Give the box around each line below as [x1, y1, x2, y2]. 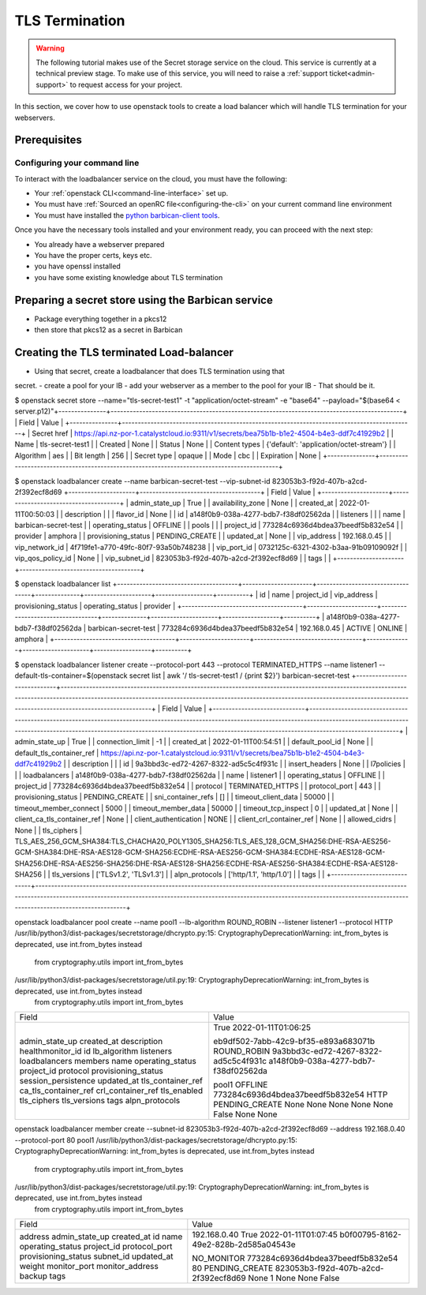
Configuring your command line [14, 158, 140, 169]
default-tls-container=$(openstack [14, 671, 128, 680]
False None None [213, 1109, 278, 1120]
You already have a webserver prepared [34, 239, 165, 249]
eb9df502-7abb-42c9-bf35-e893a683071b [213, 1036, 376, 1047]
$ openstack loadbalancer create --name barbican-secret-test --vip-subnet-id [14, 476, 271, 485]
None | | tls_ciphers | [14, 825, 82, 835]
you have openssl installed [34, 261, 121, 271]
